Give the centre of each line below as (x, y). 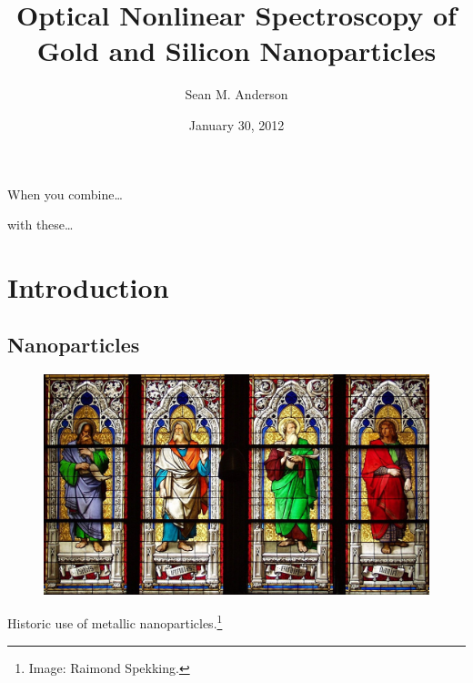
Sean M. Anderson (236, 94)
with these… (40, 224)
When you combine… (65, 194)
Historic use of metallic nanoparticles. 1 (115, 622)
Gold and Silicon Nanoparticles (236, 51)
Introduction (88, 286)
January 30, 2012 (236, 124)
